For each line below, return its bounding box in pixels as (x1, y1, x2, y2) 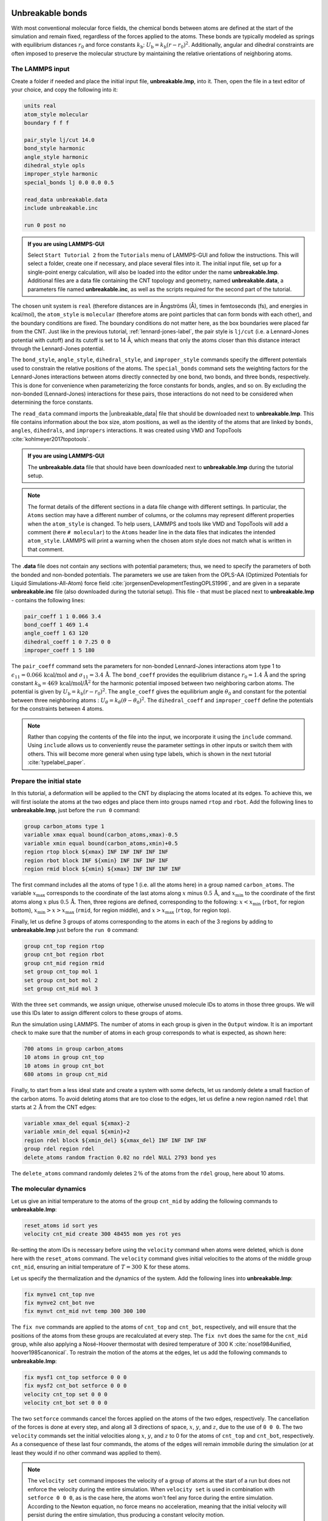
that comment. (27, 545, 64, 553)
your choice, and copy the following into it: (11, 86, 118, 94)
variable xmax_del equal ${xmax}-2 (24, 1119, 130, 1127)
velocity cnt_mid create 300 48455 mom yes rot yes (24, 1231, 182, 1237)
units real (24, 102, 56, 110)
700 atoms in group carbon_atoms (24, 1045, 124, 1053)
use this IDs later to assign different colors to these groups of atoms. (11, 1009, 183, 1017)
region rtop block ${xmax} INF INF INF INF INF (24, 849, 168, 855)
